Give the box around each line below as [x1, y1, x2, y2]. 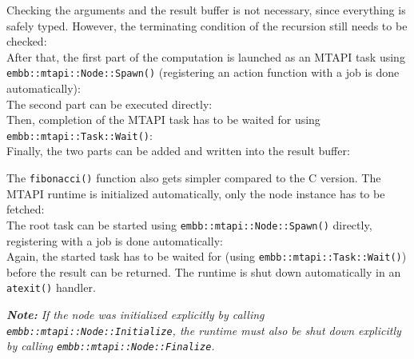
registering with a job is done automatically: [6, 232, 223, 249]
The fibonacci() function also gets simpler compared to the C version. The [6, 170, 381, 186]
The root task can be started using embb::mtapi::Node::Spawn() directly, [6, 216, 372, 233]
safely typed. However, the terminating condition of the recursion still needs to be [6, 17, 408, 34]
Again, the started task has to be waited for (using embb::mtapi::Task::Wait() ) [6, 248, 407, 265]
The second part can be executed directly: [6, 95, 213, 112]
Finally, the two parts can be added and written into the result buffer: [6, 142, 350, 159]
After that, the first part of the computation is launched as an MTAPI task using [6, 48, 405, 65]
